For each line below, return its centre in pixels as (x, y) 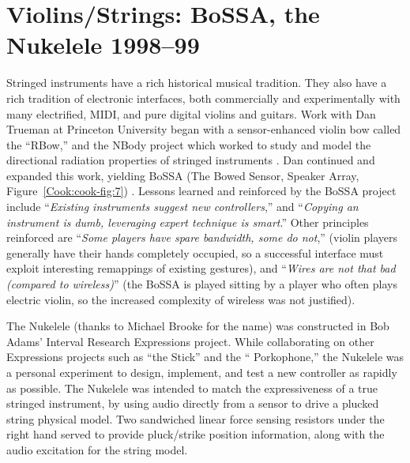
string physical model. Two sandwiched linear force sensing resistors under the (196, 418)
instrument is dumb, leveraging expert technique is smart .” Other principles (188, 222)
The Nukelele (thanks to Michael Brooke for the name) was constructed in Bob (198, 326)
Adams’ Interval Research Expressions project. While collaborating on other (190, 341)
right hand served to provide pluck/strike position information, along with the (196, 434)
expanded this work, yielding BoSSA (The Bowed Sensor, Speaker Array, (183, 175)
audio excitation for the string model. (97, 449)
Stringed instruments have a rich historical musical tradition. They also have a (197, 83)
